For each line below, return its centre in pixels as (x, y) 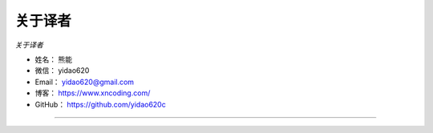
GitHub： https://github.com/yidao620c (100, 104)
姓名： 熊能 (53, 59)
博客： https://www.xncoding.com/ (93, 93)
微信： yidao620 (62, 71)
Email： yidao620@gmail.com (85, 82)
